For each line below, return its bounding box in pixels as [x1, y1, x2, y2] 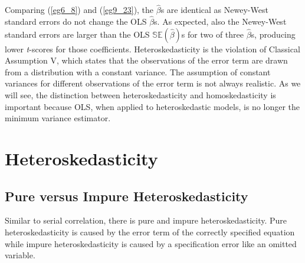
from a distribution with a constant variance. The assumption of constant [5, 65, 271, 78]
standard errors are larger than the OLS [5, 28, 150, 40]
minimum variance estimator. [5, 112, 111, 124]
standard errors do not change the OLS [5, 15, 147, 28]
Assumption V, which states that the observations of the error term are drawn [5, 54, 288, 66]
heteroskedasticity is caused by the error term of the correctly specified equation [5, 225, 295, 238]
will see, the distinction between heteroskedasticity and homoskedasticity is [5, 89, 276, 101]
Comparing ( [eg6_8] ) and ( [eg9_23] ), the [5, 4, 154, 16]
